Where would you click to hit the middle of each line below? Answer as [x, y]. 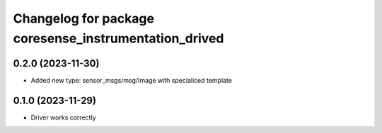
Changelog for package [84, 18]
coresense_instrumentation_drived [118, 38]
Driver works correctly [63, 117]
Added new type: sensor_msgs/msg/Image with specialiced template [132, 80]
